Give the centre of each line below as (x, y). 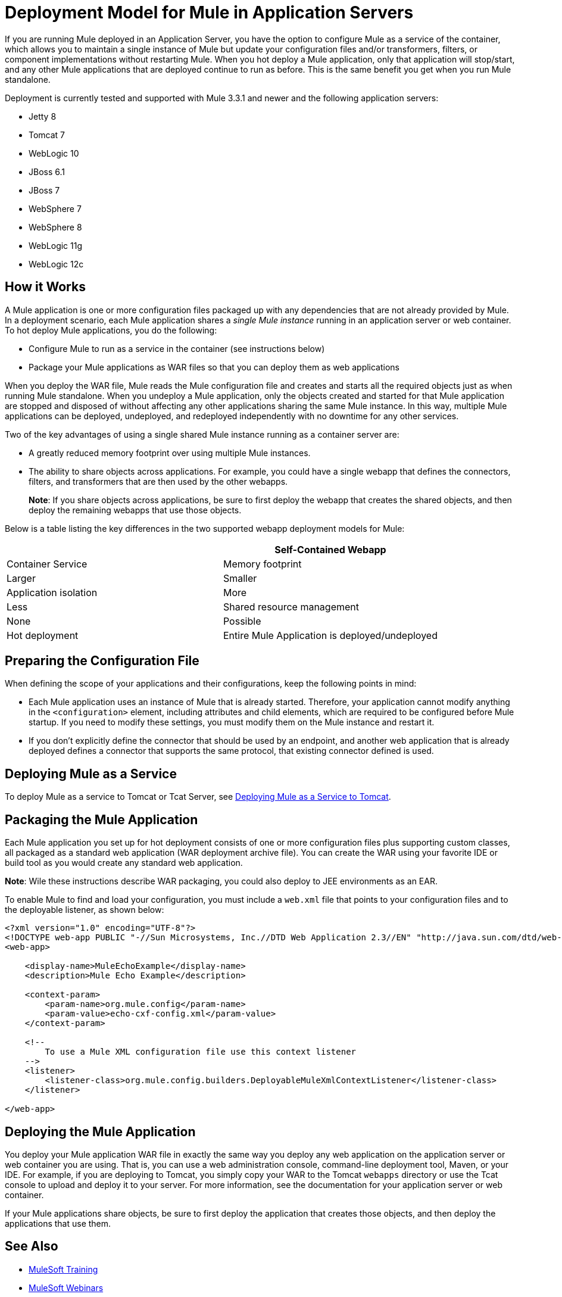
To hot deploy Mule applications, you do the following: (111, 330)
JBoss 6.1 (47, 172)
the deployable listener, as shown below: (85, 910)
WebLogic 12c (56, 264)
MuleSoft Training (63, 1269)
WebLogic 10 (54, 153)
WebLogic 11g (56, 245)
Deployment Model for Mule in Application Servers (209, 13)
